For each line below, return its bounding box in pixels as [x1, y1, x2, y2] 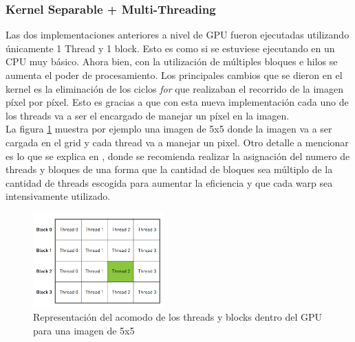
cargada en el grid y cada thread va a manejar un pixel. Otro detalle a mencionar [6, 135, 349, 149]
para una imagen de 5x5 [33, 323, 135, 337]
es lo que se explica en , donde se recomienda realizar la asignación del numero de [6, 148, 350, 163]
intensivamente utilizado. [6, 189, 111, 203]
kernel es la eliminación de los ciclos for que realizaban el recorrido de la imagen [6, 81, 344, 95]
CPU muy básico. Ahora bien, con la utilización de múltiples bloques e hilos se [6, 54, 338, 69]
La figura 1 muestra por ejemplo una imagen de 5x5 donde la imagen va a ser [6, 122, 332, 136]
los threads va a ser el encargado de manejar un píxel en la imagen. [6, 108, 290, 122]
